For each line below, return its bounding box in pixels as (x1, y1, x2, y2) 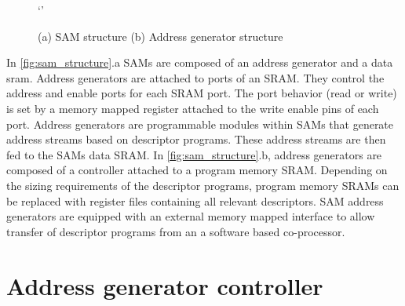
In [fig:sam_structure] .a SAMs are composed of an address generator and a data (6, 54, 393, 71)
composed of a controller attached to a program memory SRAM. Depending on (6, 162, 388, 178)
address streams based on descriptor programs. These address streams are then (6, 131, 386, 148)
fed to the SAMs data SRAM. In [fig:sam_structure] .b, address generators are (6, 146, 382, 162)
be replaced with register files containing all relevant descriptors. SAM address (6, 192, 384, 209)
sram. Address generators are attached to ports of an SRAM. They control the (6, 69, 385, 86)
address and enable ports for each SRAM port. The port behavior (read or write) (6, 85, 397, 101)
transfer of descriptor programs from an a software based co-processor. (6, 223, 345, 239)
